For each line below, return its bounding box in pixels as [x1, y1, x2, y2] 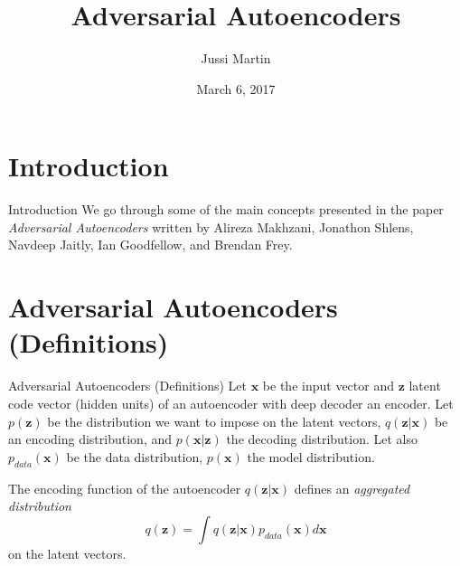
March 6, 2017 [196, 79, 276, 98]
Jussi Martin [201, 49, 271, 68]
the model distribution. [247, 447, 375, 466]
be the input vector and [262, 376, 394, 395]
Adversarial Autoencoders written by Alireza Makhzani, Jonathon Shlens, [8, 217, 414, 236]
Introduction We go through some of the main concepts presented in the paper [8, 200, 444, 219]
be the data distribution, [66, 447, 203, 466]
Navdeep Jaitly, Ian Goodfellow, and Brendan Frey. [8, 235, 293, 254]
